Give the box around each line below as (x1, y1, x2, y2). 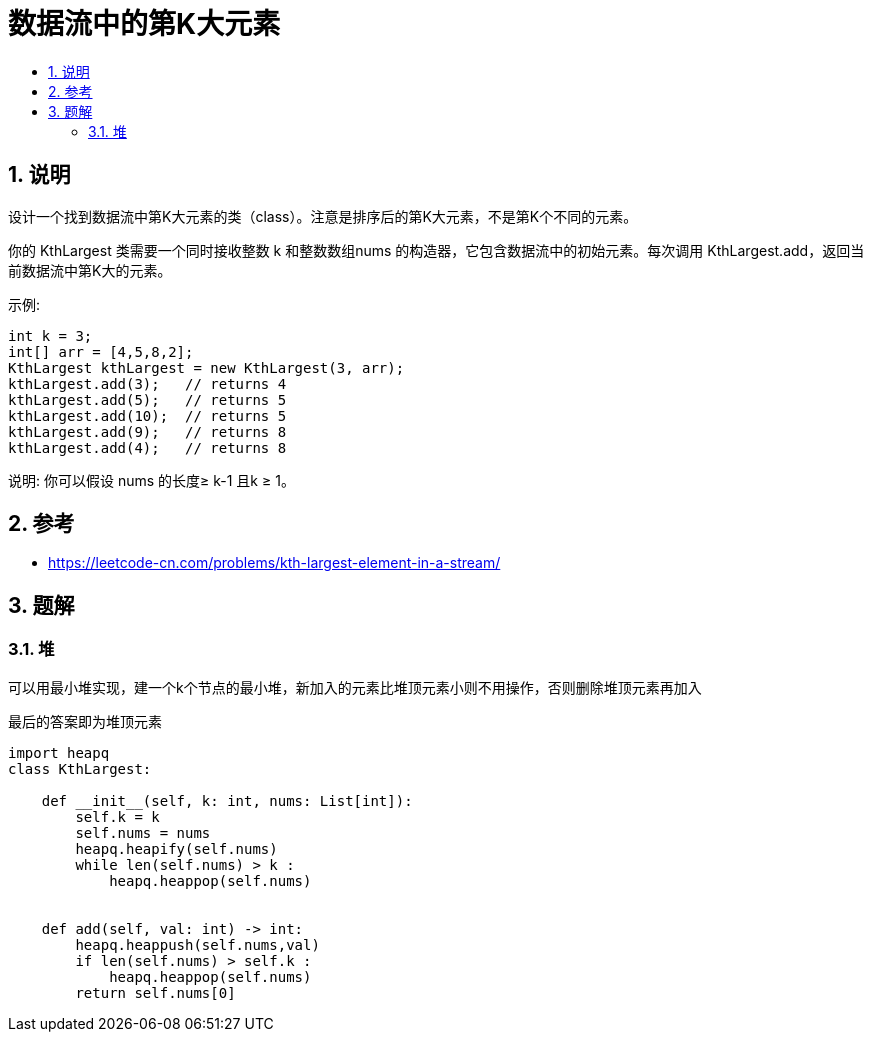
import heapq (8, 744, 110, 761)
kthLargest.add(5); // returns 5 (8, 391, 287, 408)
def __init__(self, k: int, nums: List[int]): (41, 792, 413, 809)
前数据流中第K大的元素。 (8, 261, 172, 279)
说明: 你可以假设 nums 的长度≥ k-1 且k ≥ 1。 (8, 471, 295, 489)
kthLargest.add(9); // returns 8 (8, 423, 287, 440)
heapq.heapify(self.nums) (75, 840, 278, 857)
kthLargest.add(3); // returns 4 (8, 375, 287, 392)
